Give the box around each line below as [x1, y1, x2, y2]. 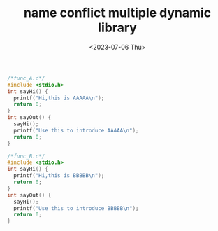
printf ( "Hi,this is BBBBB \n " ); [13, 172, 105, 179]
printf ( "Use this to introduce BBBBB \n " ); [13, 204, 139, 211]
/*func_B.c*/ [7, 153, 45, 160]
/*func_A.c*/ [7, 75, 45, 82]
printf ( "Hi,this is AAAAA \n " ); [13, 94, 105, 101]
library [97, 20, 138, 36]
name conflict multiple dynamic [23, 5, 212, 21]
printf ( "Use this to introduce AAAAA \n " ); [13, 127, 139, 134]
